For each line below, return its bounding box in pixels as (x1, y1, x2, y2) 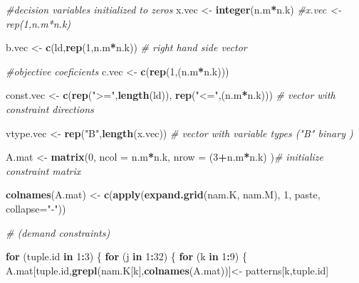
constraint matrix (6, 163, 81, 178)
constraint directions (6, 101, 94, 116)
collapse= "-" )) (6, 201, 66, 215)
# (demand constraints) (6, 225, 110, 240)
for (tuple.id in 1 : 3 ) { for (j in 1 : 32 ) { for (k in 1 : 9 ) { (6, 249, 247, 264)
